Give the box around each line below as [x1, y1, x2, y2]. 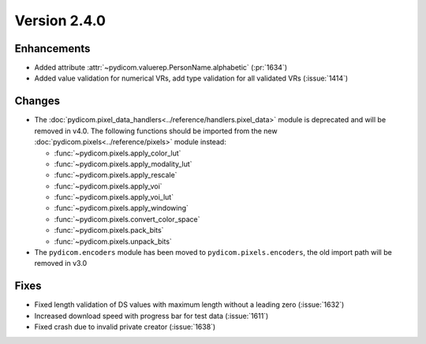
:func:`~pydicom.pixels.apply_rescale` [54, 170, 177, 180]
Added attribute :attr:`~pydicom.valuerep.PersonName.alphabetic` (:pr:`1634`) [34, 63, 288, 73]
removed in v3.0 [34, 259, 88, 268]
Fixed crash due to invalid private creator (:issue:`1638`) [34, 322, 216, 331]
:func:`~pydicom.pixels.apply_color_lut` [54, 148, 181, 158]
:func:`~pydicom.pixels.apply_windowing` [54, 204, 189, 213]
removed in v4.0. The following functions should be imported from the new [34, 126, 278, 136]
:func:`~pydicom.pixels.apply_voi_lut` [54, 193, 174, 202]
